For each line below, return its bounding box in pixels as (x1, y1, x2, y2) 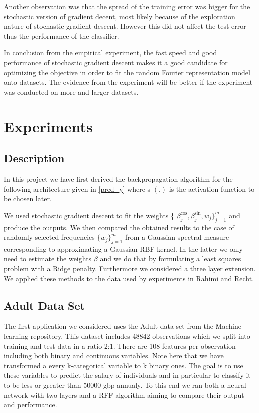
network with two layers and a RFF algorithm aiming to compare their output (4, 389, 244, 400)
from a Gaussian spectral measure (125, 232, 229, 242)
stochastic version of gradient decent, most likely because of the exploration (4, 11, 235, 21)
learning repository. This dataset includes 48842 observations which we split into (4, 331, 250, 341)
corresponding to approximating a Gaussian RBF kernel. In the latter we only (4, 243, 243, 254)
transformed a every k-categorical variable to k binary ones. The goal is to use (4, 360, 243, 370)
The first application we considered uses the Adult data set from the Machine (4, 321, 241, 331)
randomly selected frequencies (4, 232, 95, 242)
